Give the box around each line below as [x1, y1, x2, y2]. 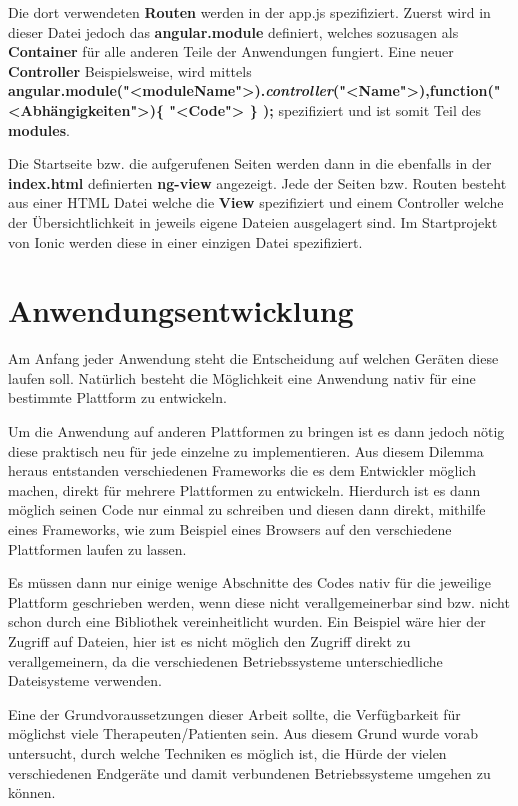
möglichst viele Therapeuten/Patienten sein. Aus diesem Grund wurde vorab [8, 723, 479, 744]
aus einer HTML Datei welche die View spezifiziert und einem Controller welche [8, 192, 504, 213]
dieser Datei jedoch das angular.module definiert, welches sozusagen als [8, 21, 459, 42]
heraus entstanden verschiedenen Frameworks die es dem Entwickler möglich [8, 460, 476, 481]
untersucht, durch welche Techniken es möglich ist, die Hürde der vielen [8, 742, 447, 763]
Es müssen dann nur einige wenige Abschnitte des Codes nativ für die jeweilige [8, 572, 491, 593]
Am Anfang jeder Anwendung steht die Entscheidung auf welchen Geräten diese [8, 348, 499, 369]
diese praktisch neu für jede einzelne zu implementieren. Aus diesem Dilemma [8, 440, 484, 461]
